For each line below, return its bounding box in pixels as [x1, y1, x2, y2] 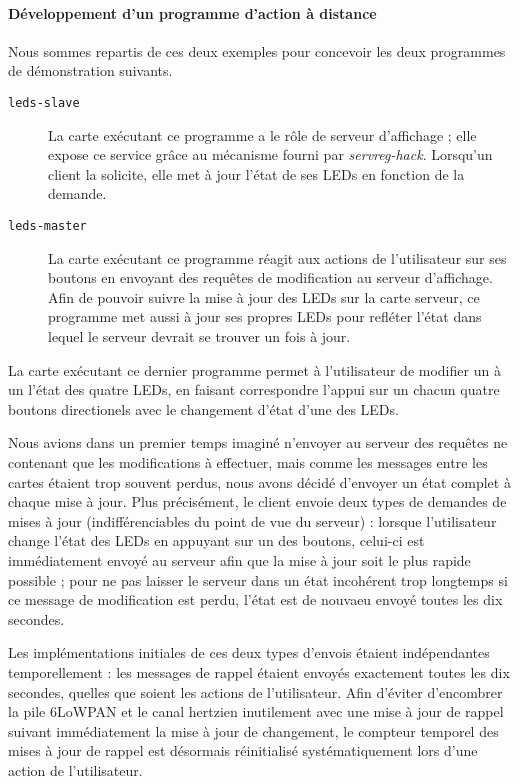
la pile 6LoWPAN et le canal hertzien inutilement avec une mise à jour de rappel [8, 701, 504, 722]
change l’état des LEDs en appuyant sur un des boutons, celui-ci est [8, 530, 425, 551]
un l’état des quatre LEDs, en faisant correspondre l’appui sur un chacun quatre [8, 379, 500, 400]
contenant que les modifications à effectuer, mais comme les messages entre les [8, 452, 488, 473]
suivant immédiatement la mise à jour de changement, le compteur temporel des [8, 720, 499, 741]
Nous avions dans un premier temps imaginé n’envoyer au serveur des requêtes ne [8, 432, 508, 453]
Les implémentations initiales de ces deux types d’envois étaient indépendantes [8, 642, 490, 663]
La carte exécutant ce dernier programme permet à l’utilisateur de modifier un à [8, 359, 501, 380]
